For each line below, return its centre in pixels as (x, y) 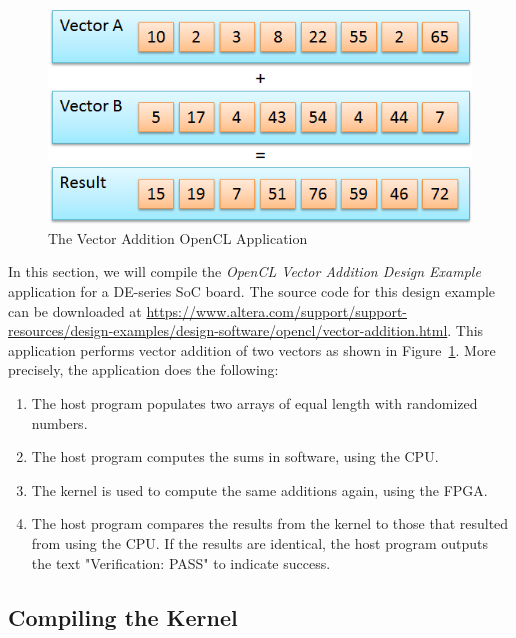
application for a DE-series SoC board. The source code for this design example (252, 290)
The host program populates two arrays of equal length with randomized (254, 402)
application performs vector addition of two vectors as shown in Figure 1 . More (252, 349)
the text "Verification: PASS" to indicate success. (181, 562)
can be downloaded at (75, 310)
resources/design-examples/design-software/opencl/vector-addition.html (228, 330)
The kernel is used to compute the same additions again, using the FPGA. (259, 489)
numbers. (59, 422)
